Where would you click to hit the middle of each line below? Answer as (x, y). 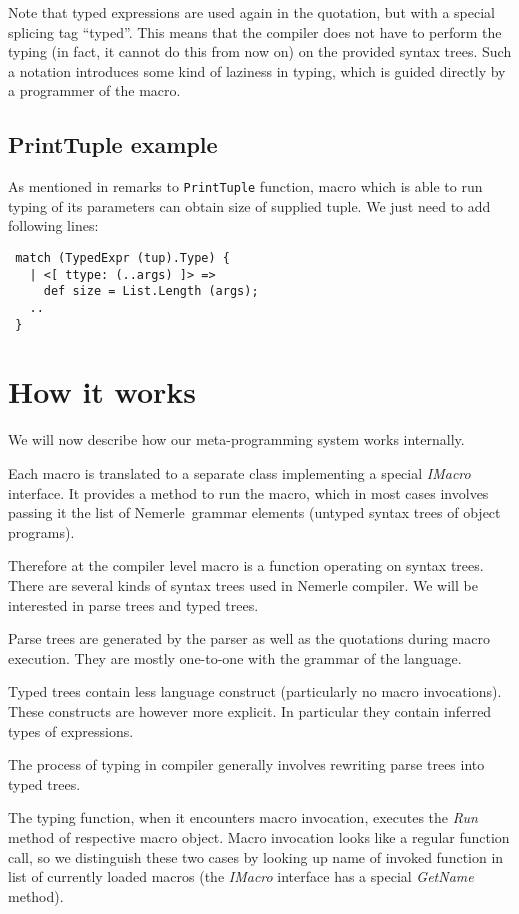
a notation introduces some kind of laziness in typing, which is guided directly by (257, 70)
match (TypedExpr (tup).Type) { (122, 258)
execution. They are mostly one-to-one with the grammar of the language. (235, 657)
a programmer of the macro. (94, 90)
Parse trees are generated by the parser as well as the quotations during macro (249, 638)
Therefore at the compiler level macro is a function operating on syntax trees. (246, 565)
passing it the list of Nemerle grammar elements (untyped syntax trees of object (254, 512)
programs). (41, 531)
